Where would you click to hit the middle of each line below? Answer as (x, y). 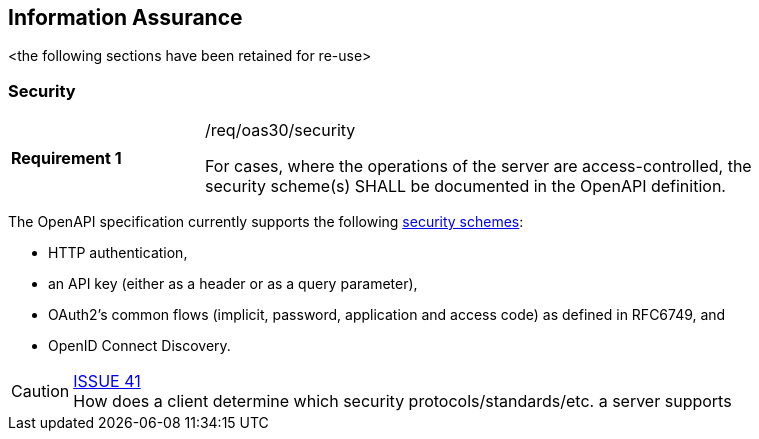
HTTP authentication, (118, 253)
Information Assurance (125, 17)
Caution (40, 391)
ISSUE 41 (107, 381)
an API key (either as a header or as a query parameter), (233, 284)
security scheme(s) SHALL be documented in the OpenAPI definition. (465, 186)
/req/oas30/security (280, 130)
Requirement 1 (66, 158)
